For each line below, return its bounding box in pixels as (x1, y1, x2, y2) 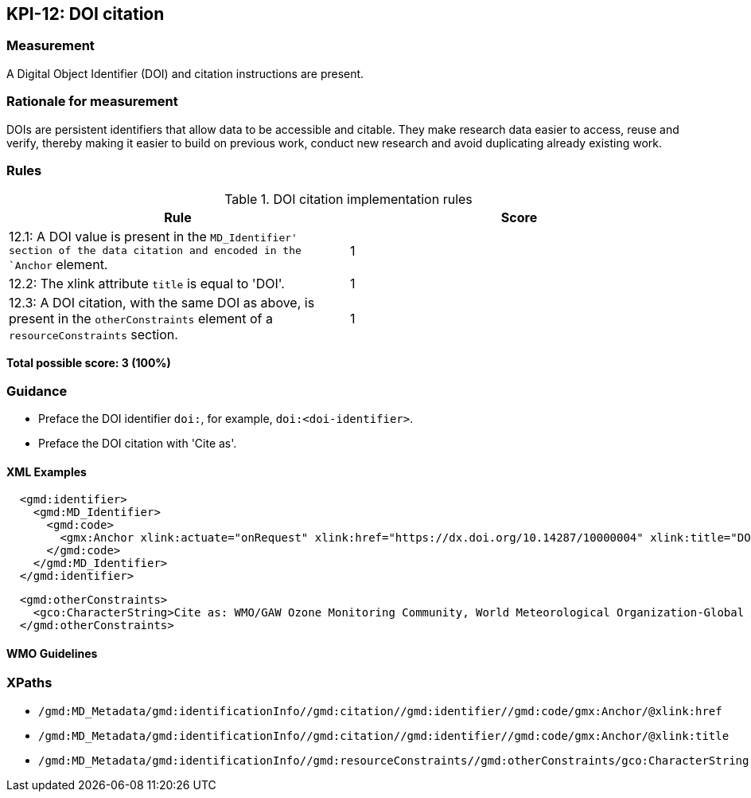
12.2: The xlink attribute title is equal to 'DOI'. (9, 276, 285, 292)
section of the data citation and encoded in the (9, 244, 302, 257)
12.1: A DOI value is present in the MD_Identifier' (9, 229, 298, 245)
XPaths (6, 675, 53, 691)
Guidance (6, 382, 68, 399)
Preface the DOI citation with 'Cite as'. (38, 436, 237, 451)
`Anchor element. (9, 256, 108, 273)
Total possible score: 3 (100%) (6, 356, 171, 370)
